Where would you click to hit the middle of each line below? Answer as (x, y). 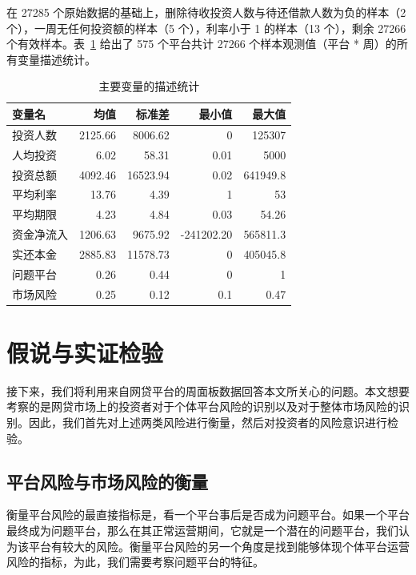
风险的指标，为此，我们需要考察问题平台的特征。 (135, 562)
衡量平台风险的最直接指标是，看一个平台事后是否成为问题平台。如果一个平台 (208, 515)
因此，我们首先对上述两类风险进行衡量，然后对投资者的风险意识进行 (208, 422)
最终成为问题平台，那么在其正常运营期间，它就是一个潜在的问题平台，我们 (202, 530)
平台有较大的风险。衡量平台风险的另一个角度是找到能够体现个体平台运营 (219, 546)
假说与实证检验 (85, 352)
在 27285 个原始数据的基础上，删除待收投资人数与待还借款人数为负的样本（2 (206, 12)
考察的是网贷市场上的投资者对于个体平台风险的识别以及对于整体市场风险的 (202, 406)
